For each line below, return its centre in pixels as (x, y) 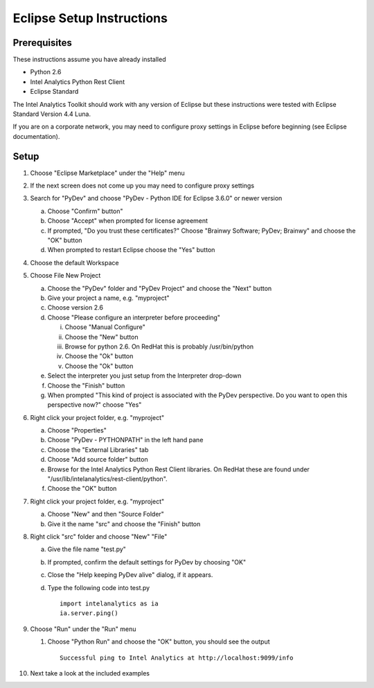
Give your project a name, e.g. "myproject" (108, 298)
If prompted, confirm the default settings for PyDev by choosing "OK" (146, 562)
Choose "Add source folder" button (98, 460)
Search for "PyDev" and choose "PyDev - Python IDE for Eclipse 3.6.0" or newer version (156, 199)
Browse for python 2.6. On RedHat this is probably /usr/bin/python (159, 346)
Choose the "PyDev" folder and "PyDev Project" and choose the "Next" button (160, 288)
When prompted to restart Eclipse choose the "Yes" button (131, 250)
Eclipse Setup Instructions (90, 18)
